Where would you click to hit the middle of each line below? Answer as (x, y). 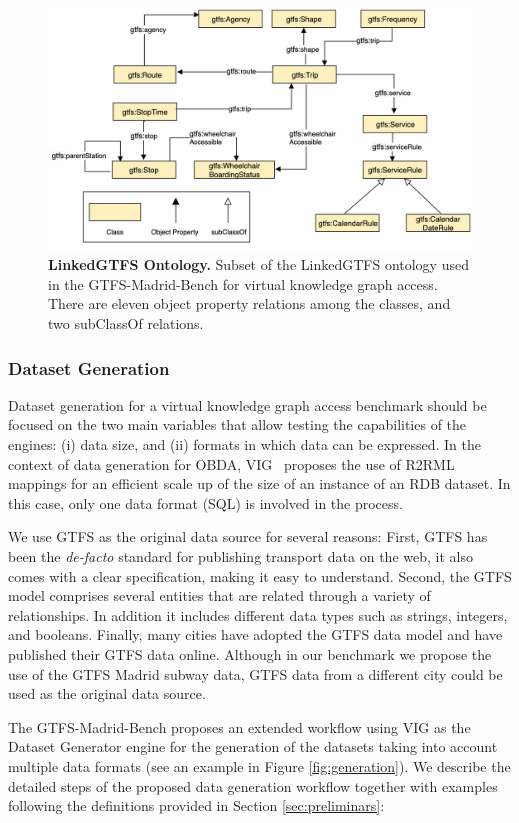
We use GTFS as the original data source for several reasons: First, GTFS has (248, 536)
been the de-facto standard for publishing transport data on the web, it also (240, 555)
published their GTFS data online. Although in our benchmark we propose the (250, 653)
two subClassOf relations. (126, 323)
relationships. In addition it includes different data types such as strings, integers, (258, 614)
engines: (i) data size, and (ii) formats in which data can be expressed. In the (244, 444)
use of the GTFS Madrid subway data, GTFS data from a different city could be (255, 673)
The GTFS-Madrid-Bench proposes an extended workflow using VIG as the (239, 726)
